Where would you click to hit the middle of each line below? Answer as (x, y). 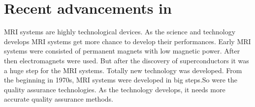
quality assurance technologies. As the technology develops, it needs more (115, 89)
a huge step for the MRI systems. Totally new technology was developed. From (123, 70)
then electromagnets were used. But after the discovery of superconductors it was (127, 60)
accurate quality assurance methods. (59, 99)
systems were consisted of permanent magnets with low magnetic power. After (122, 51)
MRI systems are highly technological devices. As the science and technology (120, 32)
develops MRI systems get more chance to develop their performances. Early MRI (127, 41)
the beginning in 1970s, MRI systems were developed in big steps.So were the (121, 80)
